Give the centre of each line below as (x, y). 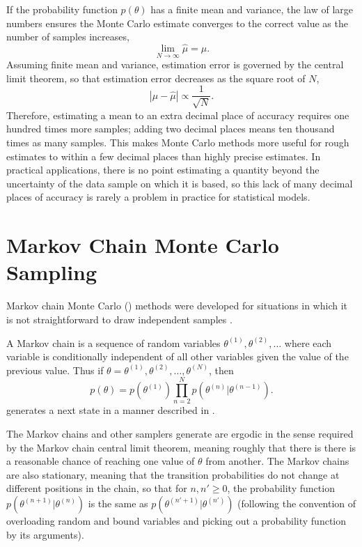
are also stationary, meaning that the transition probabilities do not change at (173, 474)
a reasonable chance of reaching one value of (101, 461)
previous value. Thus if (55, 370)
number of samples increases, (68, 37)
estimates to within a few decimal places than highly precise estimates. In (164, 156)
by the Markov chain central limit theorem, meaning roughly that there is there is (181, 447)
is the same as (118, 503)
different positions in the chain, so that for (97, 488)
